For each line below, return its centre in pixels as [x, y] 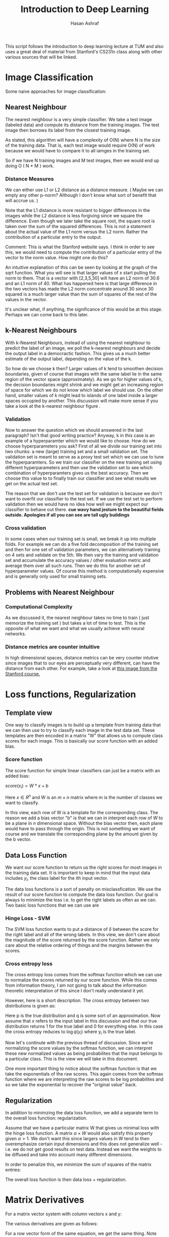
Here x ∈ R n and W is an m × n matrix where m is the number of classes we [84, 797]
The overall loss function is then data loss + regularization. [66, 1179]
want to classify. [22, 803]
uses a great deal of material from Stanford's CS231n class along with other [84, 51]
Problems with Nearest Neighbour [60, 592]
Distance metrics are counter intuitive [52, 647]
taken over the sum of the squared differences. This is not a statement [78, 226]
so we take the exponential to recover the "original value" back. [71, 1085]
